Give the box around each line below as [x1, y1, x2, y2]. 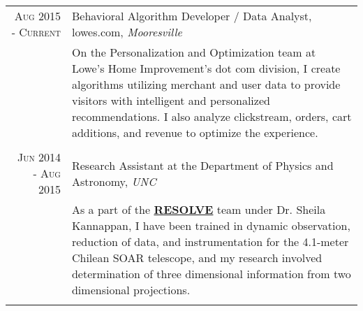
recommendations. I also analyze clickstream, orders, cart [71, 108, 352, 124]
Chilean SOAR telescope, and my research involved [71, 249, 323, 266]
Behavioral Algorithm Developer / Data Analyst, [71, 8, 312, 24]
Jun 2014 [17, 149, 61, 165]
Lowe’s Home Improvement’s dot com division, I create [71, 60, 341, 76]
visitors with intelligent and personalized [71, 92, 270, 108]
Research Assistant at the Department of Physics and [71, 157, 334, 173]
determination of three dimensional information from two [71, 266, 351, 282]
